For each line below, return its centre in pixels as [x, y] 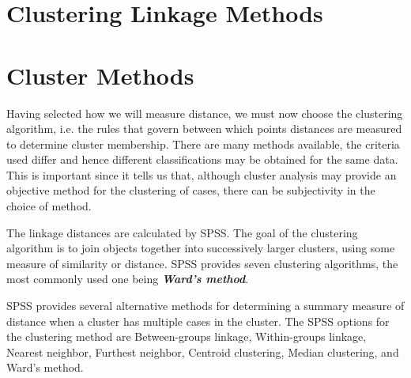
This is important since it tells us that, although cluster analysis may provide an [202, 174]
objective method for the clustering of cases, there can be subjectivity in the [191, 190]
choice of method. [49, 206]
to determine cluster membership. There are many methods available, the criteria [203, 144]
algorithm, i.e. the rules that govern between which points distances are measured [204, 129]
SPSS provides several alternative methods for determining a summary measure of [205, 306]
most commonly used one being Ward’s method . [128, 279]
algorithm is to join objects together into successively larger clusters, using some [201, 248]
